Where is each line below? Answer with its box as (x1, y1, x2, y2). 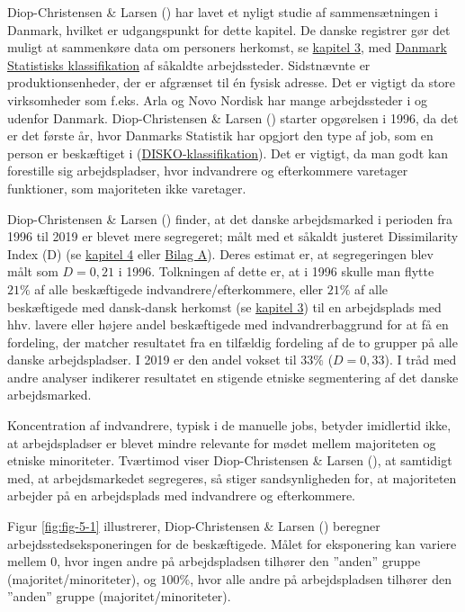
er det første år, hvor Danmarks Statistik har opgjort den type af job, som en (7, 126, 434, 145)
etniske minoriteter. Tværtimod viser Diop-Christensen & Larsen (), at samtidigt (7, 451, 452, 470)
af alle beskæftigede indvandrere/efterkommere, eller (34, 279, 324, 298)
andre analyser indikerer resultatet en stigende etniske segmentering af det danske (7, 367, 459, 386)
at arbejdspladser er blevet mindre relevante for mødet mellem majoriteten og (7, 433, 436, 452)
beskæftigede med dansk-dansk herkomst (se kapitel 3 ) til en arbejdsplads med (7, 297, 442, 316)
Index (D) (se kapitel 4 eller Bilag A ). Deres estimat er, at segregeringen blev (7, 244, 434, 263)
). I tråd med (384, 350, 457, 369)
